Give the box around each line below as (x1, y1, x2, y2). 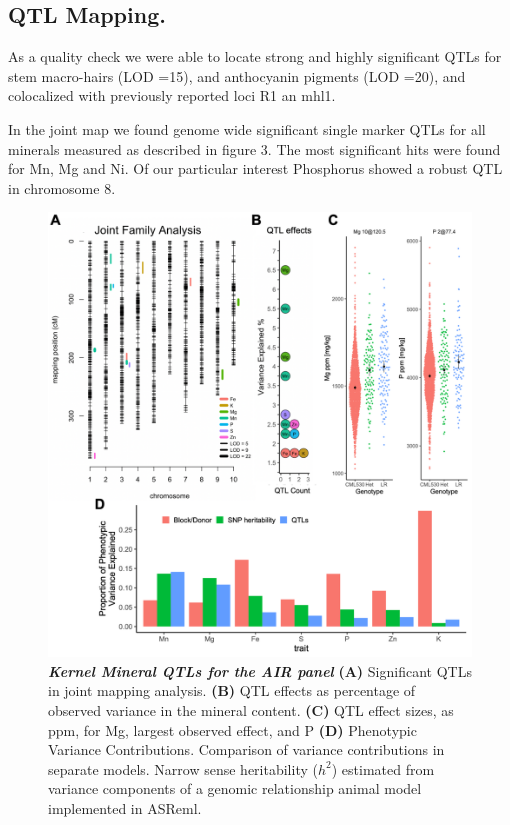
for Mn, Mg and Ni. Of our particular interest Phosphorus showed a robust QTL (8, 158, 503, 179)
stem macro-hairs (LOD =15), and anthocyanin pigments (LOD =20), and (8, 65, 466, 86)
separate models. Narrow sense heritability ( (48, 758, 318, 779)
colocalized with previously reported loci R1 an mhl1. (8, 85, 336, 106)
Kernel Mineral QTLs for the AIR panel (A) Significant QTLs (48, 660, 472, 681)
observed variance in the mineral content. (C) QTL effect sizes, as (48, 699, 454, 720)
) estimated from (331, 758, 435, 779)
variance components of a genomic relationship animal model (48, 778, 422, 799)
